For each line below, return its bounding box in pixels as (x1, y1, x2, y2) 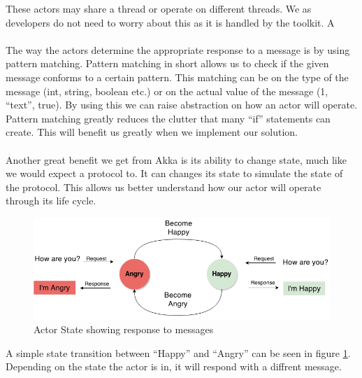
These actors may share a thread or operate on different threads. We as (6, 1, 312, 15)
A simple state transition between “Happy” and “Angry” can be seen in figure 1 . (6, 345, 351, 360)
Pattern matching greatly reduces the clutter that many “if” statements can (6, 111, 331, 125)
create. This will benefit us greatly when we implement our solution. (6, 125, 298, 139)
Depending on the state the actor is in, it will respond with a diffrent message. (6, 359, 342, 374)
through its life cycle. (6, 193, 96, 208)
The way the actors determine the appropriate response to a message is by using (6, 42, 350, 57)
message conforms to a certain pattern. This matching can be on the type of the (6, 69, 349, 84)
